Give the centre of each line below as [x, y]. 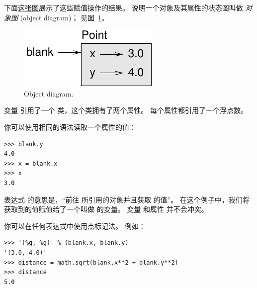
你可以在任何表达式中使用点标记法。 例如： [75, 226]
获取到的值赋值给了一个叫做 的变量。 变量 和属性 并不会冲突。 [106, 209]
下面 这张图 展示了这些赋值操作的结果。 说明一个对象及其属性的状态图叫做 [124, 7]
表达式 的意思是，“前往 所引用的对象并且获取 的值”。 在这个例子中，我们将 [127, 199]
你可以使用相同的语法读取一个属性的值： [70, 127]
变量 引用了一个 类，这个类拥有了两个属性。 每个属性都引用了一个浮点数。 [126, 110]
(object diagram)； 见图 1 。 [64, 17]
